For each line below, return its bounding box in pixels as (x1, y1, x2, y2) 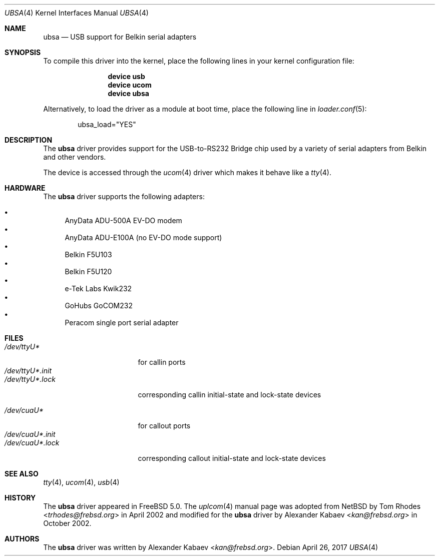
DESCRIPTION (5, 136, 53, 144)
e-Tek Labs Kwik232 (65, 284, 132, 293)
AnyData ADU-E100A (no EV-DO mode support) (65, 233, 222, 242)
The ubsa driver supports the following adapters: (43, 192, 205, 201)
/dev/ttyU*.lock (5, 375, 56, 383)
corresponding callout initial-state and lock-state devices (138, 454, 326, 462)
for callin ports (138, 358, 186, 366)
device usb (108, 72, 145, 81)
